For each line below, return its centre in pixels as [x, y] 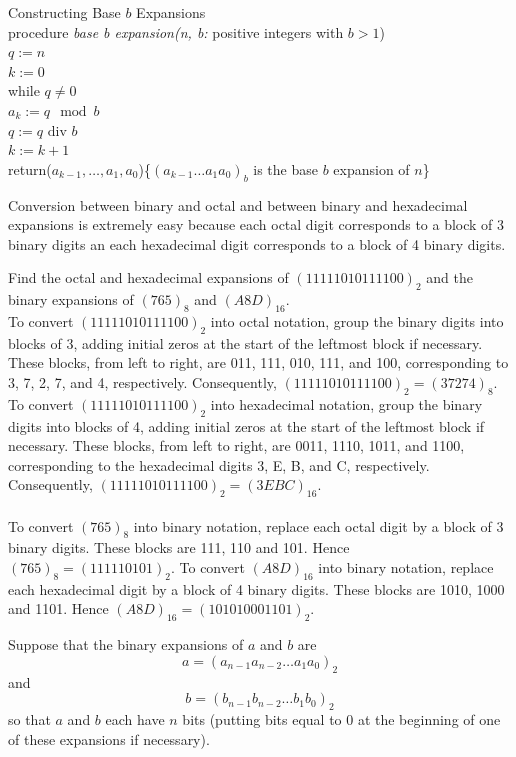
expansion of [371, 168]
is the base [285, 168]
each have [135, 719]
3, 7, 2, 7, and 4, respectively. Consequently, [142, 381]
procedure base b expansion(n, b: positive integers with [176, 31]
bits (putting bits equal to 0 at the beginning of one [341, 719]
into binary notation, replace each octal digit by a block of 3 [318, 525]
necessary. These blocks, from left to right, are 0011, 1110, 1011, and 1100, [236, 445]
